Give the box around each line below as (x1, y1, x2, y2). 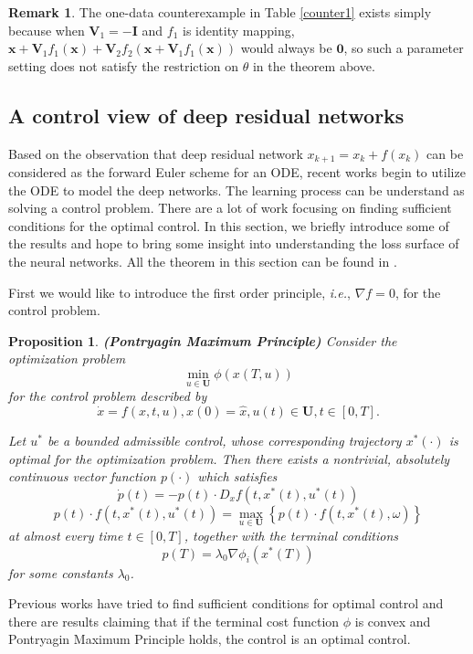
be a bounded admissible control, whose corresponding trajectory (47, 431, 402, 449)
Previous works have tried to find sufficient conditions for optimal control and (8, 594, 444, 613)
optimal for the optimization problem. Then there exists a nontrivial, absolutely (8, 448, 450, 468)
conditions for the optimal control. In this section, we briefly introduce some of (8, 216, 449, 235)
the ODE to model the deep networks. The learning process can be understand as (8, 180, 465, 199)
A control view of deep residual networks (8, 100, 405, 129)
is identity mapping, (183, 20, 295, 39)
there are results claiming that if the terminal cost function (8, 611, 340, 630)
